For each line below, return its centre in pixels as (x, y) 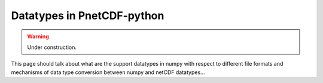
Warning (38, 36)
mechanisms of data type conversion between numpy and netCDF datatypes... (108, 72)
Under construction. (52, 47)
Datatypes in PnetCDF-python (88, 16)
